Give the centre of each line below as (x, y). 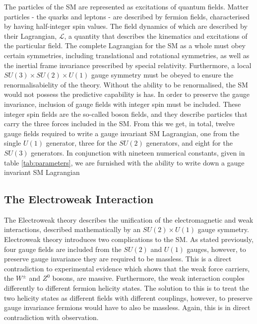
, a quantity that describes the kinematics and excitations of (156, 36)
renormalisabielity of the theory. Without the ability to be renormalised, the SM (126, 84)
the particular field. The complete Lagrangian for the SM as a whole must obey (125, 45)
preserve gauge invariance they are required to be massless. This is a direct (118, 259)
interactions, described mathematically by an (72, 229)
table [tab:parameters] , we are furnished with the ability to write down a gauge (124, 162)
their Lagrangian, (31, 36)
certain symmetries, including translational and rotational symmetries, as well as (127, 55)
